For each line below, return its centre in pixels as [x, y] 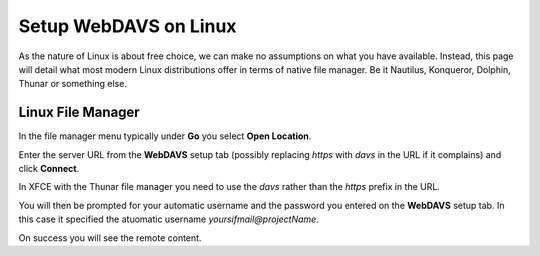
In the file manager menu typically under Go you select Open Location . [165, 136]
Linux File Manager [79, 112]
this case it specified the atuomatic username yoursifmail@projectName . [168, 219]
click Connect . [49, 169]
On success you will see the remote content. [110, 237]
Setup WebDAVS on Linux [127, 26]
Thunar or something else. [72, 84]
